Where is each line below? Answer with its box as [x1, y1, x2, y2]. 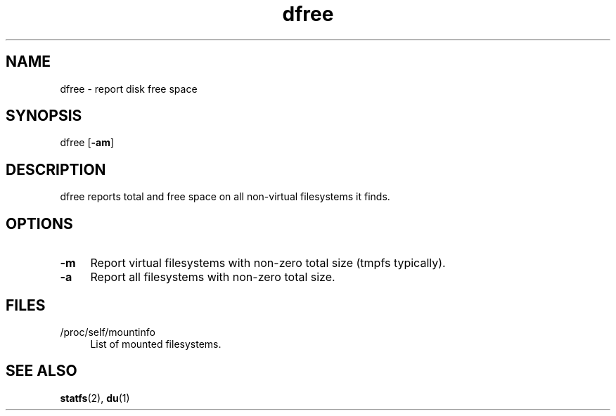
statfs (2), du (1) [60, 391, 130, 404]
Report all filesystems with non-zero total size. [90, 270, 335, 285]
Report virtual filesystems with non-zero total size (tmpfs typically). [90, 256, 446, 271]
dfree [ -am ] [60, 136, 115, 149]
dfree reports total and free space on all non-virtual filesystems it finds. [60, 190, 390, 203]
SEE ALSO [6, 362, 77, 380]
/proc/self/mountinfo [60, 325, 155, 338]
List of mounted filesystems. [90, 337, 222, 350]
